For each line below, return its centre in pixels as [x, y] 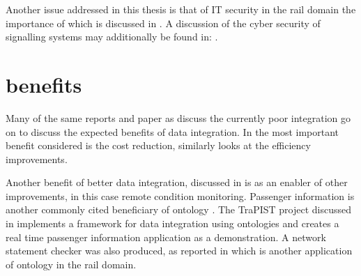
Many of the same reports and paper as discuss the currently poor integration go [178, 117]
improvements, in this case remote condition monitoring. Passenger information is [180, 195]
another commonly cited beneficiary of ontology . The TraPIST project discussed [179, 209]
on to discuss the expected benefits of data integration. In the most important [172, 131]
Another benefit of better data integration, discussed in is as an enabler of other [177, 182]
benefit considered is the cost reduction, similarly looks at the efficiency [158, 145]
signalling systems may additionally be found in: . [112, 37]
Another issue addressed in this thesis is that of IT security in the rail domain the [181, 9]
